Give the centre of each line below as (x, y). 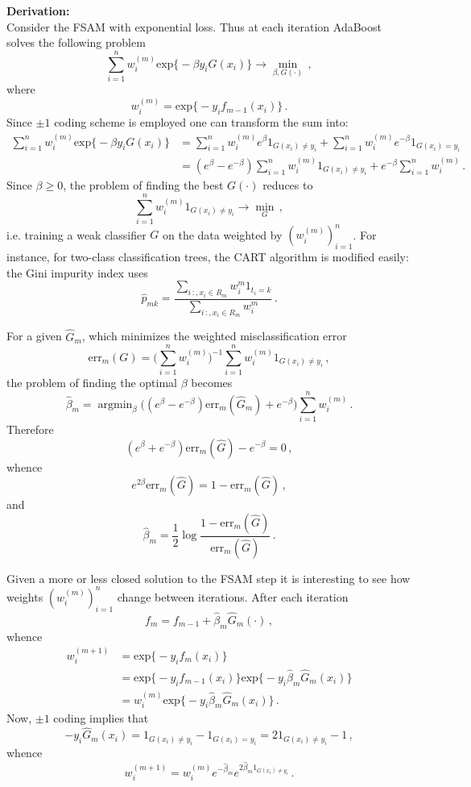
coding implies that (101, 718)
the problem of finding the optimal (92, 383)
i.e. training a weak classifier (76, 234)
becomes (212, 383)
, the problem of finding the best (143, 185)
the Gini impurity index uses (77, 272)
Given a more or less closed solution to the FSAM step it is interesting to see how (209, 578)
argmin (115, 404)
